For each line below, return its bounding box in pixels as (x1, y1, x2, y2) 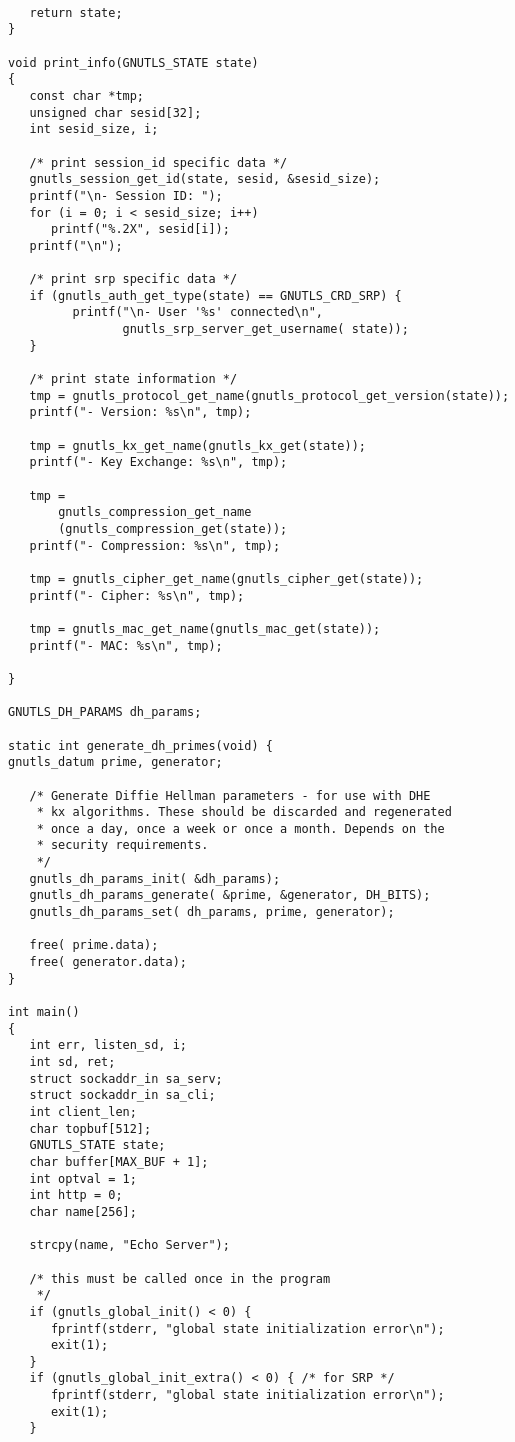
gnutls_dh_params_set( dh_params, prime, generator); (29, 905, 395, 920)
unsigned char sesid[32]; (29, 105, 202, 120)
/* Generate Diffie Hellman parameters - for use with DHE (29, 788, 431, 803)
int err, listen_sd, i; (29, 1038, 187, 1053)
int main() (8, 1005, 80, 1020)
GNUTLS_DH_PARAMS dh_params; (8, 705, 202, 720)
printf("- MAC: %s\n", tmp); (29, 638, 223, 653)
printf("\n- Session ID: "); (29, 188, 223, 203)
